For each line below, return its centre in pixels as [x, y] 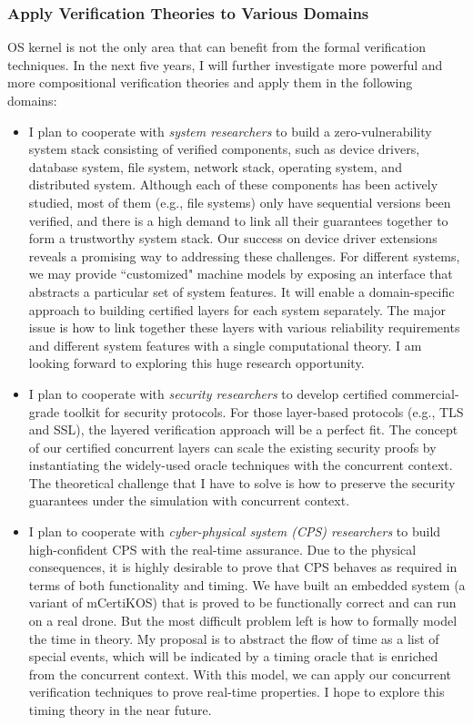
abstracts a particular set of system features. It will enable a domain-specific [242, 291]
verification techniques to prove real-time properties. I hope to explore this [236, 692]
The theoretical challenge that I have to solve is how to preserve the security [242, 482]
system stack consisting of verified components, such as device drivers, [224, 149]
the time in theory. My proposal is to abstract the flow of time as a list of [234, 638]
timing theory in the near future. [120, 710]
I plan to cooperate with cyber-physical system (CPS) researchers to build [235, 531]
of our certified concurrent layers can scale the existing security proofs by [232, 447]
